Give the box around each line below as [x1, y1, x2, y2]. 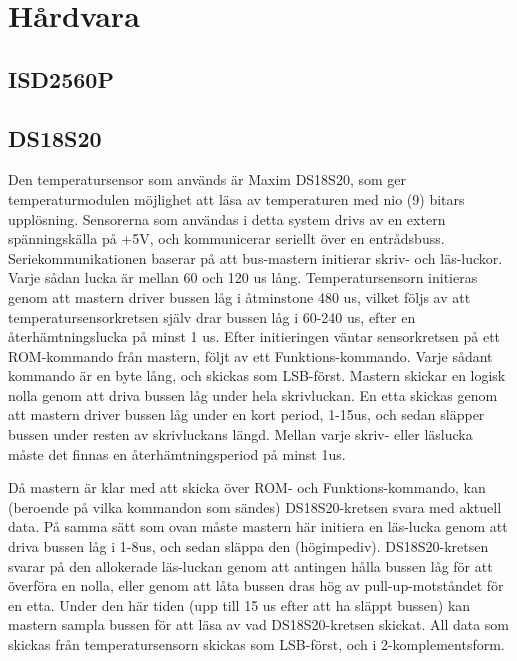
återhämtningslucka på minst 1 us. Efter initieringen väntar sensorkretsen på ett [8, 326, 501, 347]
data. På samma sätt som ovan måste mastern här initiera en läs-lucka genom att [8, 516, 508, 537]
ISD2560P [8, 63, 114, 94]
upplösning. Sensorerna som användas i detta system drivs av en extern [8, 208, 446, 229]
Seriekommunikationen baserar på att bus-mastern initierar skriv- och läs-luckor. [8, 247, 503, 268]
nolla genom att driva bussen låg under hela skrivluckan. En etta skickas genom [8, 384, 498, 405]
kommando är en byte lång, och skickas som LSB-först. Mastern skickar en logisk [8, 365, 506, 386]
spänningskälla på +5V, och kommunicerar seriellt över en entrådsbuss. [8, 228, 445, 249]
